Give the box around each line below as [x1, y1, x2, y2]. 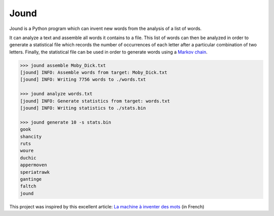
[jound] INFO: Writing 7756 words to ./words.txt [20, 77, 146, 82]
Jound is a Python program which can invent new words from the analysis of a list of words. [9, 25, 202, 32]
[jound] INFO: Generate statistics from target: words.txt [20, 98, 170, 104]
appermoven [20, 162, 47, 168]
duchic [20, 155, 37, 161]
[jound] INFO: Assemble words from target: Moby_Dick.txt [20, 70, 167, 76]
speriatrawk [20, 169, 50, 175]
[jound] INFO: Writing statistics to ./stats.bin [20, 105, 146, 111]
